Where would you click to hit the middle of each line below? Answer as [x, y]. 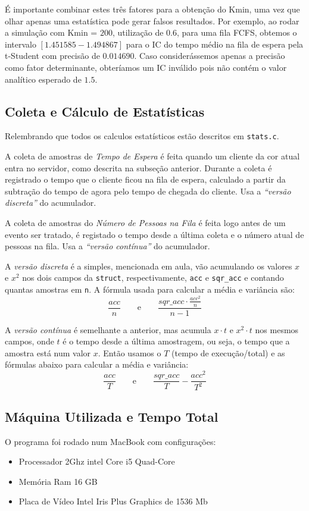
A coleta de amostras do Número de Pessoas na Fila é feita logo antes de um [145, 222]
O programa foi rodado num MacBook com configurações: [110, 441]
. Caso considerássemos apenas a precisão [210, 56]
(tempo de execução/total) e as [228, 352]
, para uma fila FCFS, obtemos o [237, 32]
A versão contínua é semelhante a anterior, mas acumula [108, 329]
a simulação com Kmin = [51, 32]
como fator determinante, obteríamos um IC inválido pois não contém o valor [146, 67]
